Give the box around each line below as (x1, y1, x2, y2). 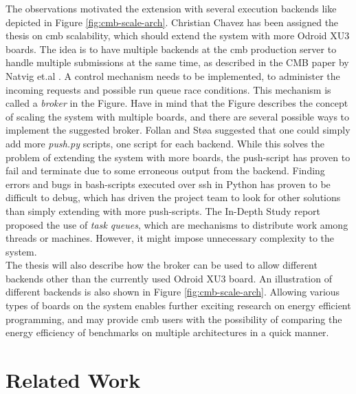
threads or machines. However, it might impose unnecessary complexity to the (5, 231, 335, 245)
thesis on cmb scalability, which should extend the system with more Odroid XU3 (5, 28, 350, 43)
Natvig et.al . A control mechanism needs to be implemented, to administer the (5, 68, 340, 83)
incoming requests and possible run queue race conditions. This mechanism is (5, 82, 331, 96)
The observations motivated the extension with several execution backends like (5, 1, 337, 15)
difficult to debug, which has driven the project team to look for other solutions (5, 190, 341, 205)
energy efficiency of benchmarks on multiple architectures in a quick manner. (5, 325, 329, 340)
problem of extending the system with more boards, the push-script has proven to (5, 149, 351, 164)
